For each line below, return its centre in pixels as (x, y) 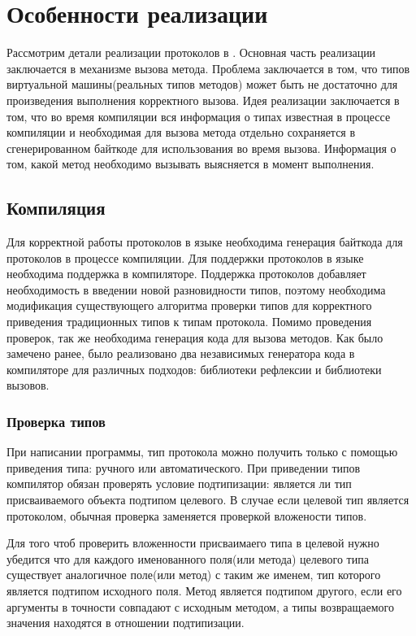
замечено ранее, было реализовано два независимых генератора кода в (181, 353)
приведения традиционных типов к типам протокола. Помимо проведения (189, 322)
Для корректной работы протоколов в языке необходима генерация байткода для (205, 242)
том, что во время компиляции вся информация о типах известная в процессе (199, 116)
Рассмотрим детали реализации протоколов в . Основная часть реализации (191, 52)
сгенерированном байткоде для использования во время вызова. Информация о (201, 148)
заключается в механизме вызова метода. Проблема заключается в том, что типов (208, 68)
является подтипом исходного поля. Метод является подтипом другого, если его (204, 590)
